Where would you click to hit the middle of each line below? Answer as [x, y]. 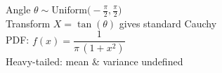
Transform [28, 23]
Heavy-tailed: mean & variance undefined [94, 61]
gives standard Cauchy [168, 23]
